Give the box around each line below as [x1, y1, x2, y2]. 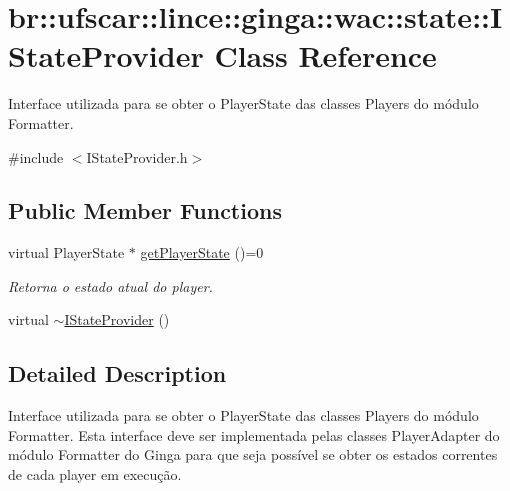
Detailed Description [8, 358, 227, 389]
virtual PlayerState [8, 242, 125, 263]
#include [8, 146, 64, 167]
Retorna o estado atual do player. [8, 275, 213, 296]
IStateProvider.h [86, 146, 188, 167]
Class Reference [214, 35, 437, 76]
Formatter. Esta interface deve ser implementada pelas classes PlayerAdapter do [8, 424, 500, 445]
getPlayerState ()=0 [140, 242, 264, 263]
